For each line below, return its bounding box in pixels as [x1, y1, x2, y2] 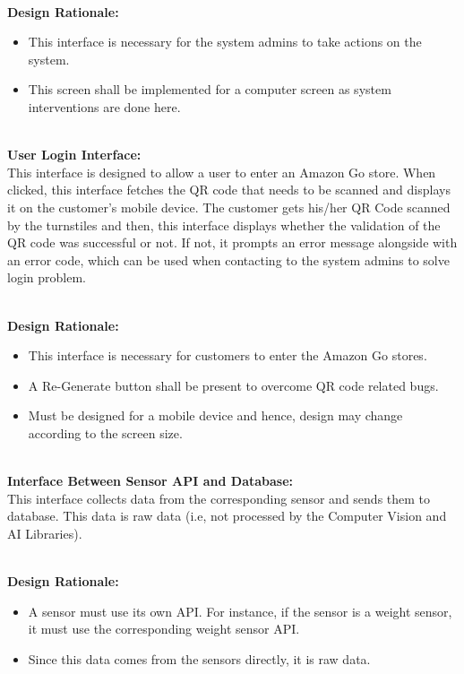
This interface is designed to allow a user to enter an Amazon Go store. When [7, 162, 436, 181]
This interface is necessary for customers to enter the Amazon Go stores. [28, 346, 427, 365]
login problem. [7, 268, 86, 287]
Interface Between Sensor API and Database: [7, 471, 294, 490]
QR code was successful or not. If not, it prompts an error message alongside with [7, 233, 458, 252]
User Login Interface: [7, 145, 142, 164]
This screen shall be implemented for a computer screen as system [28, 80, 391, 99]
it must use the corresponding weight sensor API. [28, 619, 300, 638]
